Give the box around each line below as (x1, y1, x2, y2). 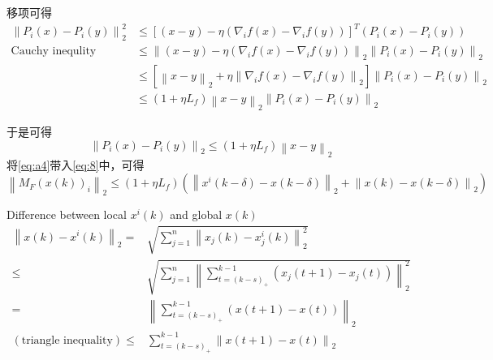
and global (170, 206, 223, 223)
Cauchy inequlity (11, 45, 97, 57)
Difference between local (6, 206, 127, 223)
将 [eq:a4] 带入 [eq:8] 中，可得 (6, 156, 145, 173)
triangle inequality (21, 334, 113, 346)
